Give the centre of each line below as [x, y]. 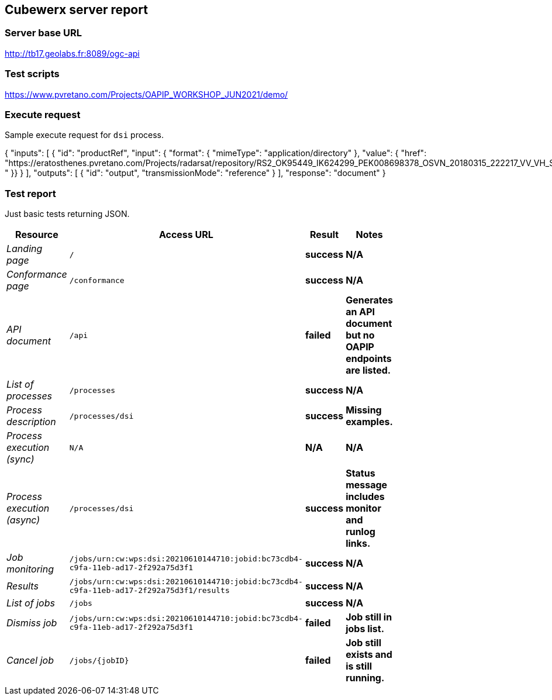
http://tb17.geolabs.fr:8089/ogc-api [72, 53]
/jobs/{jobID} [99, 660]
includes [365, 497]
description [31, 422]
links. [358, 544]
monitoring [30, 569]
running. [365, 678]
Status [360, 473]
